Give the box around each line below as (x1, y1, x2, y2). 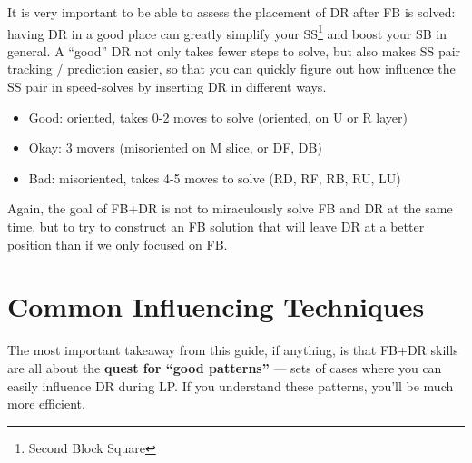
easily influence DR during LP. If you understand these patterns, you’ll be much (7, 376, 454, 395)
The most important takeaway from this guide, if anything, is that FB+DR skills (7, 340, 458, 360)
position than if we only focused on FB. (7, 234, 228, 253)
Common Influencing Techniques (7, 288, 425, 325)
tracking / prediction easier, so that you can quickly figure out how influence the (7, 59, 456, 78)
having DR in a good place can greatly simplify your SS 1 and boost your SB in (7, 21, 447, 43)
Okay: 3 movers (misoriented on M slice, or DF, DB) (28, 138, 322, 157)
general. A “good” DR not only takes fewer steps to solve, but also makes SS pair (7, 41, 461, 60)
